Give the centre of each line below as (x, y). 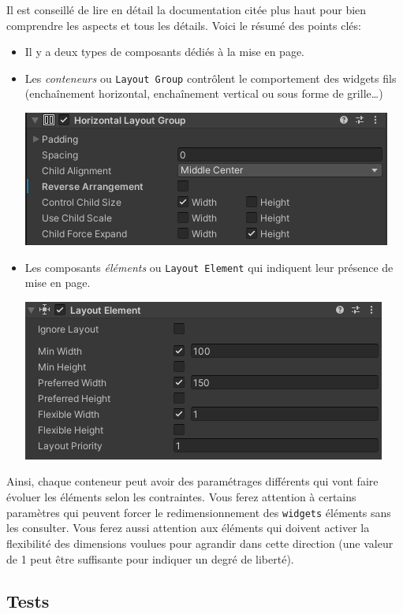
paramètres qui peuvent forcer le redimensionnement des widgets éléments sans (199, 512)
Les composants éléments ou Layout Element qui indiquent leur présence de (209, 267)
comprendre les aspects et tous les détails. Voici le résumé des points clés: (184, 25)
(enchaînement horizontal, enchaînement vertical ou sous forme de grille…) (204, 93)
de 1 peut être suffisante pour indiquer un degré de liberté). (150, 558)
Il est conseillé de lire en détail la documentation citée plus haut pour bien (187, 9)
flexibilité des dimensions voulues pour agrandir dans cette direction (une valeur (200, 543)
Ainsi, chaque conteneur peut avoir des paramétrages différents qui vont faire (192, 481)
